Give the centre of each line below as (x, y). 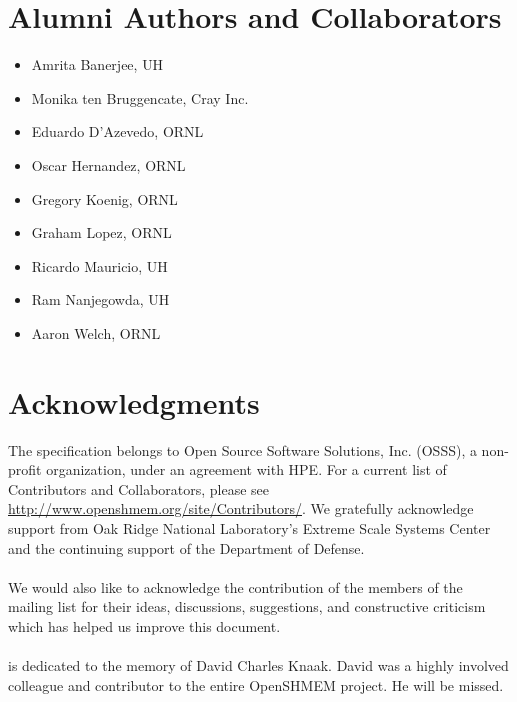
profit (25, 469)
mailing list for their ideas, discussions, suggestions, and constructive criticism (247, 606)
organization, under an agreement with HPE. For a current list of (246, 469)
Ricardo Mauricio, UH (99, 265)
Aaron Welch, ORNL (96, 332)
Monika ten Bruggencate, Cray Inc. (140, 97)
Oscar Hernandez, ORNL (108, 164)
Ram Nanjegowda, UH (100, 299)
